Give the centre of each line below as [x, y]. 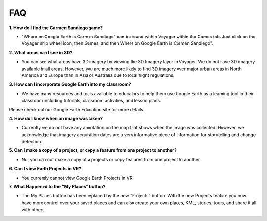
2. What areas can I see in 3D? [41, 52]
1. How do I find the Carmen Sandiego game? [56, 28]
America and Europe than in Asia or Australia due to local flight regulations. [98, 75]
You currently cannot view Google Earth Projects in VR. [78, 178]
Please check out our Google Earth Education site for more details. [77, 110]
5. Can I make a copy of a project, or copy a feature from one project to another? [93, 150]
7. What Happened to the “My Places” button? [57, 186]
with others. [34, 210]
